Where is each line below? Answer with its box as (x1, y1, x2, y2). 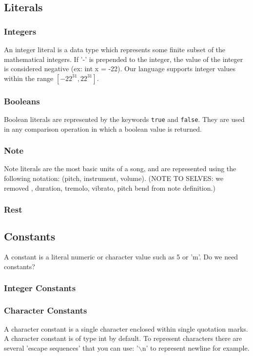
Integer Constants (4, 282, 76, 294)
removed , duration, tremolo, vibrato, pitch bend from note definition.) (4, 182, 215, 193)
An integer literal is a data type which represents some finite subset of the (4, 44, 226, 54)
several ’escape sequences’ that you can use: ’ (4, 342, 138, 353)
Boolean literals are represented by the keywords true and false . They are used (4, 114, 245, 124)
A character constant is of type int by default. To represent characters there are (4, 333, 242, 343)
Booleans (4, 95, 40, 107)
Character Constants (4, 304, 87, 316)
